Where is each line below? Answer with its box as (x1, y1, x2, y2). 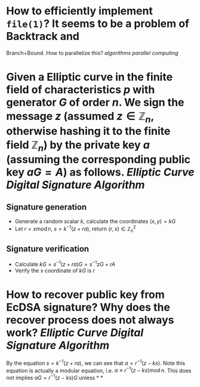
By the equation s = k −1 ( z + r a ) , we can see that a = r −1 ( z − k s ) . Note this (6, 358, 186, 367)
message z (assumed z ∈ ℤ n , (6, 109, 154, 125)
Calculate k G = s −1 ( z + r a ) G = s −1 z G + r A (14, 260, 115, 268)
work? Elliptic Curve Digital (6, 326, 144, 340)
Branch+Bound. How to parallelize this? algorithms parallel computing (6, 49, 179, 56)
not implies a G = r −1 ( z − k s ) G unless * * (6, 373, 103, 381)
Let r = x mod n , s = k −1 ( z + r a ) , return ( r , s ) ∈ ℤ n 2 (14, 224, 136, 234)
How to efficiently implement (6, 4, 153, 18)
